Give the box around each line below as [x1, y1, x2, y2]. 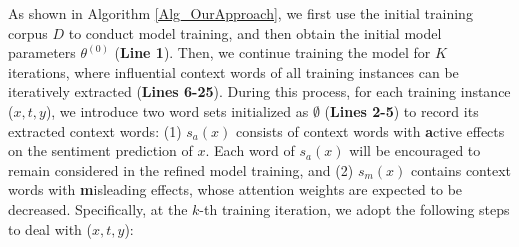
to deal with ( [8, 218, 92, 239]
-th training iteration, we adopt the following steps [199, 198, 510, 219]
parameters [8, 42, 76, 63]
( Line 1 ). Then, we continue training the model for [114, 42, 431, 63]
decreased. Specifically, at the [8, 198, 188, 219]
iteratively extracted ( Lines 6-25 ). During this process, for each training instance [8, 81, 511, 102]
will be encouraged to [349, 140, 481, 161]
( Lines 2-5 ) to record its [324, 100, 479, 121]
